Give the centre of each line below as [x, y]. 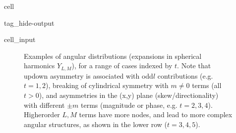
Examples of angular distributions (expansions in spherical [113, 56]
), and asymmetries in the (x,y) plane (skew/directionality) [129, 95]
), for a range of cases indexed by [122, 66]
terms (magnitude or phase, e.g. [129, 105]
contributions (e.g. [185, 75]
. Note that [194, 66]
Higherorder [42, 114]
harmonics [39, 66]
